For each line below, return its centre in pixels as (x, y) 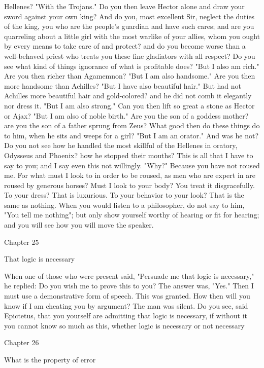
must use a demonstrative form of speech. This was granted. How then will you (127, 296)
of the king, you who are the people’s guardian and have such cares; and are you (129, 26)
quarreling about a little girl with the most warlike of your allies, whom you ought (132, 36)
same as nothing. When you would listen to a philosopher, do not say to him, (124, 205)
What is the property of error (50, 359)
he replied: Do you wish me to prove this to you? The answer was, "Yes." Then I (129, 286)
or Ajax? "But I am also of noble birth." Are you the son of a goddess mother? (126, 115)
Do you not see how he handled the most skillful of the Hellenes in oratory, (121, 145)
